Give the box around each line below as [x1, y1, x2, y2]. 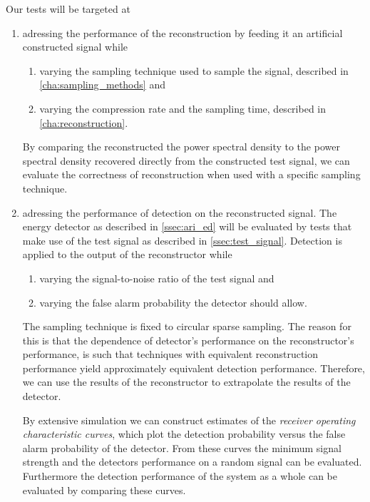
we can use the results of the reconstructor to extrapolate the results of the [22, 374, 351, 389]
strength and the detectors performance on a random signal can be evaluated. [22, 454, 362, 469]
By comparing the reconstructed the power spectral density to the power [22, 139, 340, 154]
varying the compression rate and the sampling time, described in [39, 101, 327, 116]
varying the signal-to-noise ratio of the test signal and [39, 270, 274, 285]
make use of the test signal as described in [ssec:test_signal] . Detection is [22, 232, 342, 247]
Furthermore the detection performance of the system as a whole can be [22, 468, 337, 483]
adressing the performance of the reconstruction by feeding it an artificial [22, 25, 343, 40]
